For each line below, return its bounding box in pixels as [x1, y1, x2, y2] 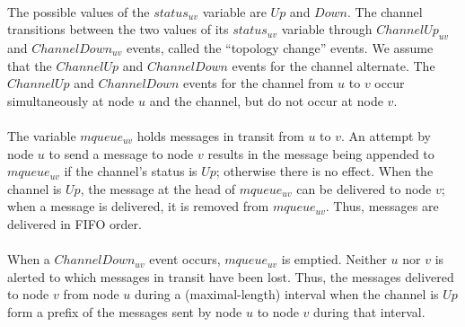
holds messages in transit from [136, 126, 304, 145]
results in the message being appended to [207, 144, 434, 163]
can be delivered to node [296, 179, 432, 198]
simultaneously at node [7, 91, 135, 110]
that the [7, 56, 52, 75]
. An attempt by [340, 126, 431, 145]
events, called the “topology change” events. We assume [126, 38, 434, 57]
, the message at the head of [80, 179, 236, 198]
